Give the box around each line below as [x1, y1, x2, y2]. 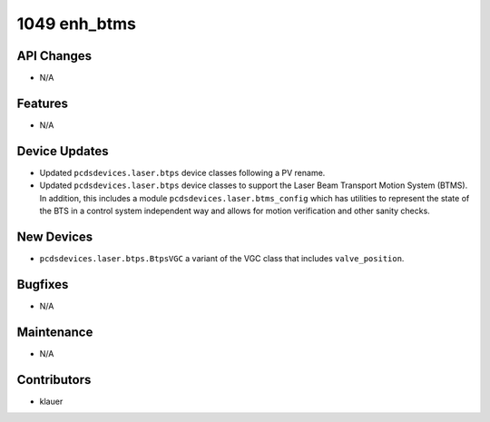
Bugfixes [16, 277, 69, 292]
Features [16, 95, 68, 111]
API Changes [16, 48, 93, 64]
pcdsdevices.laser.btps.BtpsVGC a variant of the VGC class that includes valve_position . [39, 252, 405, 263]
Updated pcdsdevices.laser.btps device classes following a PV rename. [39, 167, 326, 178]
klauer [39, 396, 64, 407]
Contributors [16, 372, 92, 388]
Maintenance [16, 324, 93, 339]
